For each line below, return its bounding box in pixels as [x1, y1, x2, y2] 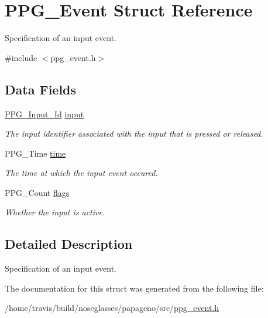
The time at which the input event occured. [5, 167, 158, 179]
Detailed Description [5, 235, 133, 253]
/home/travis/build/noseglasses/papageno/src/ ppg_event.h [5, 302, 219, 314]
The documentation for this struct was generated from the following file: [5, 282, 264, 294]
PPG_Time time [5, 147, 66, 159]
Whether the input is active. [5, 206, 105, 218]
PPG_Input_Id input [5, 107, 84, 120]
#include [5, 51, 37, 63]
